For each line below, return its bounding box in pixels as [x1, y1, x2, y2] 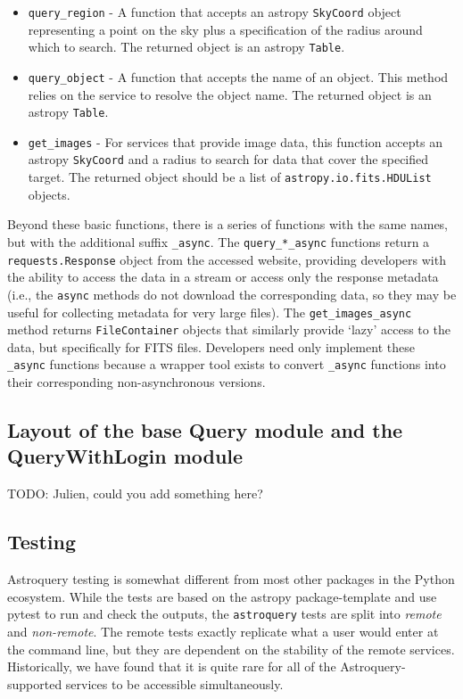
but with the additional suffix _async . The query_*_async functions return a [7, 232, 430, 251]
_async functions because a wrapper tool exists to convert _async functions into [7, 355, 446, 374]
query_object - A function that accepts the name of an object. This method [28, 67, 449, 86]
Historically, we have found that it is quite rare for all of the [7, 657, 336, 676]
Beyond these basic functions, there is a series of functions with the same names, [7, 215, 449, 234]
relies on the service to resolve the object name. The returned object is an [28, 85, 432, 103]
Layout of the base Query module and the [7, 416, 403, 444]
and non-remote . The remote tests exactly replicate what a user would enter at [7, 621, 439, 640]
